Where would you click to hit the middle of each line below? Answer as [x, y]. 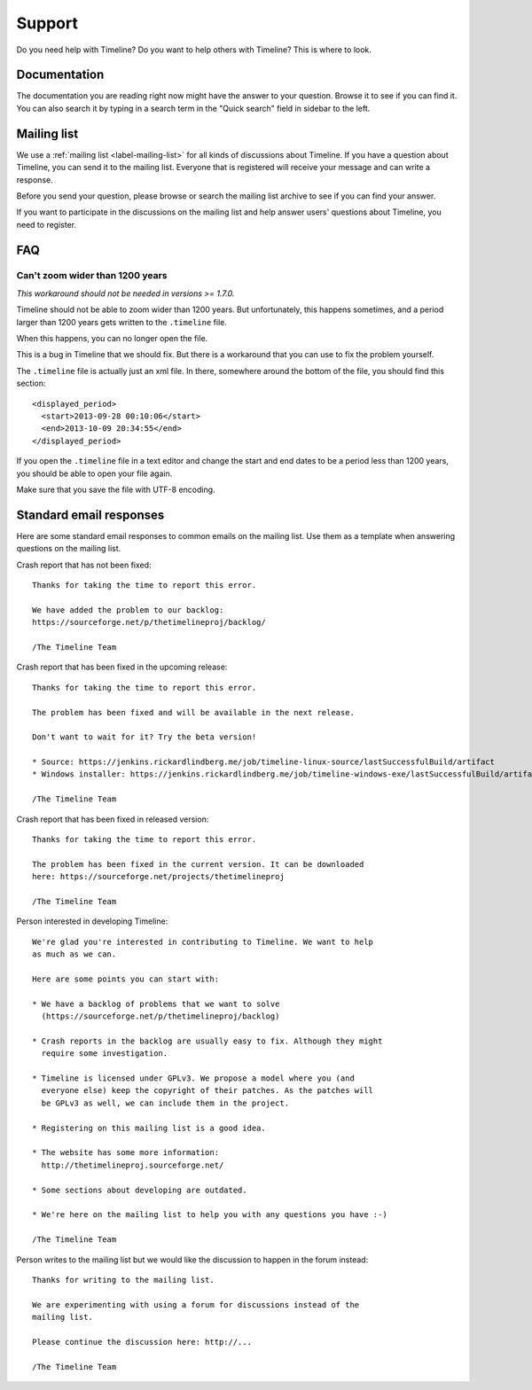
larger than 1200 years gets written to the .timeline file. [122, 322]
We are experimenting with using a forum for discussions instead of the [196, 1304]
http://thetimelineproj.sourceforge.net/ [133, 1165]
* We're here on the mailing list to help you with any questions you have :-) [210, 1215]
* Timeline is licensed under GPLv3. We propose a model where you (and [193, 1078]
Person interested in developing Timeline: [92, 921]
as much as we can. [74, 954]
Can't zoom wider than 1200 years [92, 276]
